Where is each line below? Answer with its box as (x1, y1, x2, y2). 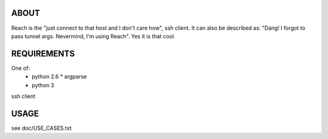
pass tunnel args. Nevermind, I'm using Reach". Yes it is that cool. (11, 32, 176, 39)
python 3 (32, 81, 55, 89)
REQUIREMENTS (11, 49, 75, 59)
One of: (11, 64, 30, 72)
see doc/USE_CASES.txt (11, 124, 72, 132)
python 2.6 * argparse (32, 73, 87, 80)
